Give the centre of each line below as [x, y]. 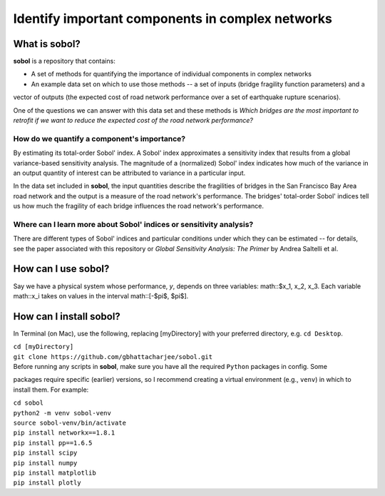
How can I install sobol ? [67, 317]
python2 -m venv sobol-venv [62, 413]
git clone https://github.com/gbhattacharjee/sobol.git [113, 356]
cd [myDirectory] [43, 347]
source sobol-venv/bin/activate [70, 422]
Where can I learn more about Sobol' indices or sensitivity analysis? [133, 224]
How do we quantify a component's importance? [99, 138]
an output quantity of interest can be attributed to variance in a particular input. [129, 173]
